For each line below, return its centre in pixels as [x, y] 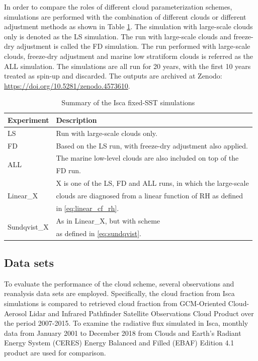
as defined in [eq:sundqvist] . [99, 233]
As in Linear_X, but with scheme [108, 220]
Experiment [28, 120]
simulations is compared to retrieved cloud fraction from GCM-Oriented [115, 303]
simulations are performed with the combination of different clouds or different [125, 16]
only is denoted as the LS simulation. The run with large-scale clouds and [118, 36]
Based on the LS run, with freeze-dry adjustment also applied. [152, 145]
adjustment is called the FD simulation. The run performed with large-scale [134, 46]
